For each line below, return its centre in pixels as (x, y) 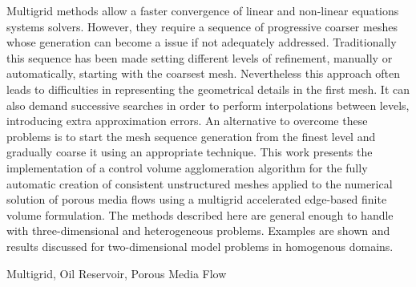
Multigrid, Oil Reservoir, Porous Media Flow (117, 273)
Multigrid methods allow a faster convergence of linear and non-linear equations (203, 10)
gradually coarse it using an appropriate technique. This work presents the (190, 152)
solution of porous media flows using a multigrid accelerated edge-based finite (197, 199)
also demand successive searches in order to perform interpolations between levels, (208, 105)
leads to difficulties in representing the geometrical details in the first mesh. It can (208, 89)
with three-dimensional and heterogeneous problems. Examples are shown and (198, 230)
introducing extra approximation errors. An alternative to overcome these (187, 121)
